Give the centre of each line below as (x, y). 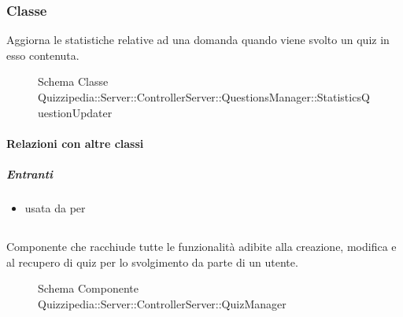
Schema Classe (73, 81)
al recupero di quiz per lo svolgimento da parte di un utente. (152, 262)
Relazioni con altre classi (75, 143)
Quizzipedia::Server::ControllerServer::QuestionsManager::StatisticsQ (204, 97)
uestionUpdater (75, 112)
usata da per (55, 207)
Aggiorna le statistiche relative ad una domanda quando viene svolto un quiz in (198, 40)
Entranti (30, 173)
